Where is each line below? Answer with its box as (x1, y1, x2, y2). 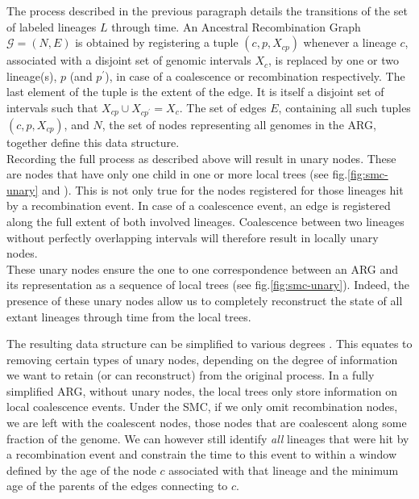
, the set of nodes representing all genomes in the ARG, (102, 115, 376, 132)
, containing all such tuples (278, 99, 411, 115)
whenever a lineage (303, 34, 396, 51)
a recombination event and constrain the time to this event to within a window (6, 446, 396, 463)
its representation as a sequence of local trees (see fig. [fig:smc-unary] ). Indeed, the (6, 276, 409, 293)
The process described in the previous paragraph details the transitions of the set (6, 2, 408, 19)
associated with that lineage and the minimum (168, 461, 399, 478)
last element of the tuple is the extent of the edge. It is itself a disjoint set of (6, 83, 384, 100)
